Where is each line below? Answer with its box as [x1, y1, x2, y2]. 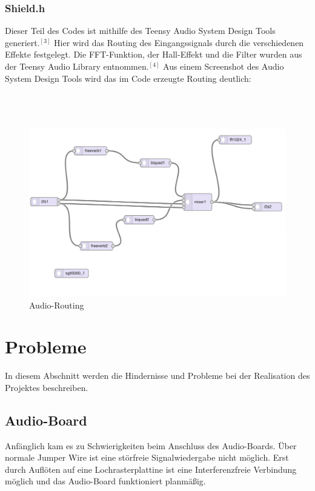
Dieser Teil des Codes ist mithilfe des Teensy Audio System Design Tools [5, 24, 276, 37]
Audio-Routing [29, 298, 84, 311]
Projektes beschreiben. [5, 381, 88, 393]
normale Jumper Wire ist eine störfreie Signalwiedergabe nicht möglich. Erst [5, 451, 289, 464]
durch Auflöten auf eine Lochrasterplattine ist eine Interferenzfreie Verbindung [5, 463, 297, 475]
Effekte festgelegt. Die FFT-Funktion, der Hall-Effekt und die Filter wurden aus [5, 48, 302, 61]
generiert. [5, 36, 40, 48]
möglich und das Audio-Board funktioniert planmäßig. [5, 475, 206, 487]
